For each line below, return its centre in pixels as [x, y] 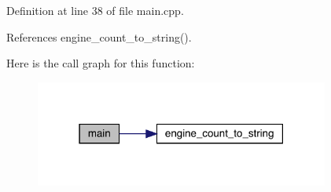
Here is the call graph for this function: [101, 63]
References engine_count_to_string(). [99, 36]
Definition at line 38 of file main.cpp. [95, 10]
